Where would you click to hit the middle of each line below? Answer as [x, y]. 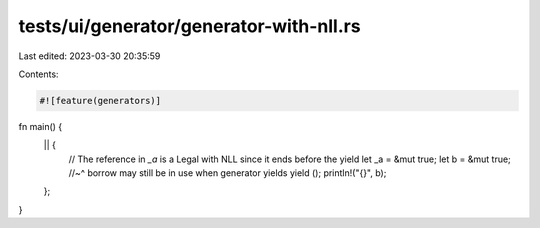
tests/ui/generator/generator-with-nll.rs [189, 26]
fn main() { [40, 126]
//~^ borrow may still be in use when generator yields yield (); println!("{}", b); [227, 173]
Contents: [38, 74]
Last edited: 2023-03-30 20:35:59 [89, 56]
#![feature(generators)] [100, 100]
